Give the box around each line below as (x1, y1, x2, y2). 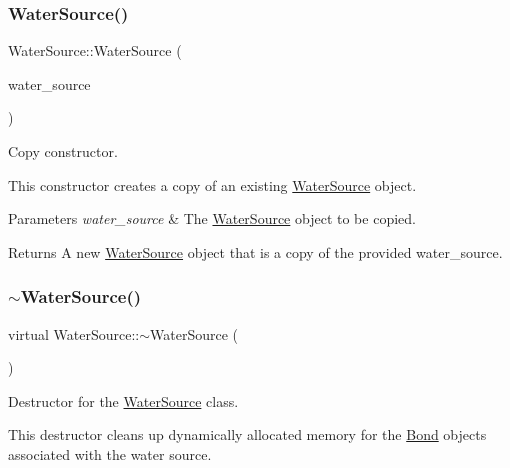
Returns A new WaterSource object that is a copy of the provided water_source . (8, 241, 503, 262)
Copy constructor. (8, 141, 118, 161)
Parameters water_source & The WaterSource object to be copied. (8, 208, 416, 229)
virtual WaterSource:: (8, 323, 140, 344)
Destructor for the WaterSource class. (8, 390, 239, 411)
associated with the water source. (8, 443, 212, 464)
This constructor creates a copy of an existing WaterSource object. (8, 174, 417, 195)
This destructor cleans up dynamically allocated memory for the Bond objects (8, 424, 487, 445)
